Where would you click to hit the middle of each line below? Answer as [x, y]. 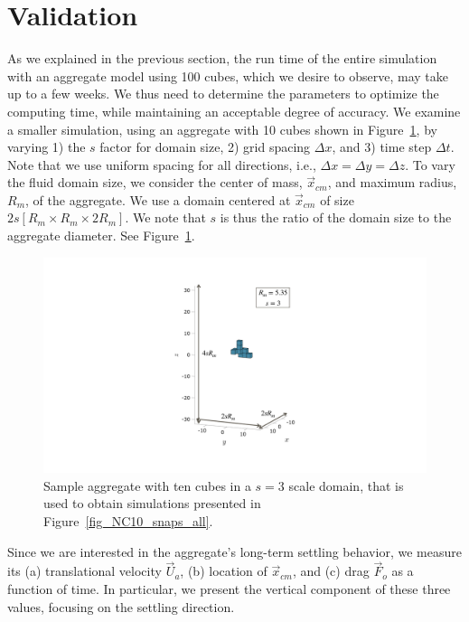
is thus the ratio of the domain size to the [336, 217]
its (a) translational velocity [84, 571]
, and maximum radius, [392, 182]
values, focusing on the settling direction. [121, 606]
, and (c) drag [331, 571]
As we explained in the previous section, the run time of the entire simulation [222, 58]
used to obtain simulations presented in [152, 503]
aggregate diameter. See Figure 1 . [101, 236]
